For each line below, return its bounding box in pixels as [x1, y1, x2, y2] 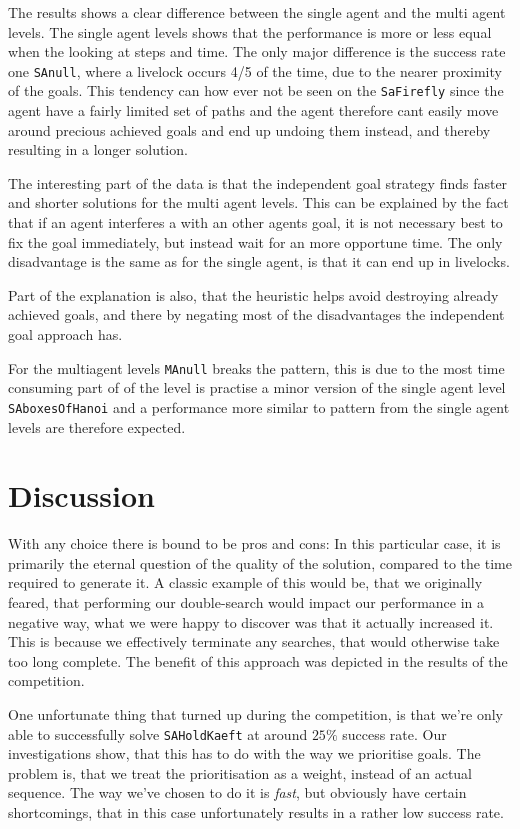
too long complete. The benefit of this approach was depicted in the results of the [8, 650, 508, 671]
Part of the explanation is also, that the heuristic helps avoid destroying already [8, 284, 499, 305]
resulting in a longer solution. [8, 139, 188, 160]
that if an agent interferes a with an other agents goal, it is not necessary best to [8, 212, 503, 233]
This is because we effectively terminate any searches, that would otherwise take [8, 631, 500, 652]
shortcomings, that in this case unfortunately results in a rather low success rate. [8, 802, 504, 823]
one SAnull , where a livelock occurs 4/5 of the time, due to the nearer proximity [8, 60, 502, 81]
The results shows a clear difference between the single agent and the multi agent [8, 2, 506, 22]
